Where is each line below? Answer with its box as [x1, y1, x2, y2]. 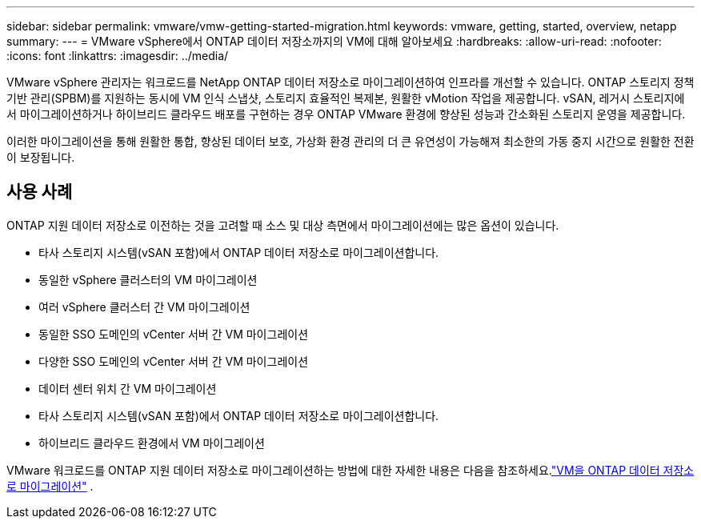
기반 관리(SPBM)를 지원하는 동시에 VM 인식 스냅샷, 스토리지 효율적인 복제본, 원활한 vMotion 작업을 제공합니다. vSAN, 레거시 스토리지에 [6, 91, 685, 105]
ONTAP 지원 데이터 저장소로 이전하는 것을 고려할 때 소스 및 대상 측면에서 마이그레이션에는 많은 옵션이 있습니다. [6, 218, 559, 232]
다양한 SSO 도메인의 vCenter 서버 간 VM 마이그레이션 [38, 354, 309, 368]
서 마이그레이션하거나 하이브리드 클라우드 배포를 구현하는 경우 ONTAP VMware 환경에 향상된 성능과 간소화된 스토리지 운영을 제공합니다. [6, 107, 686, 121]
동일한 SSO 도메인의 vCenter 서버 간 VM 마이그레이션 [38, 327, 309, 341]
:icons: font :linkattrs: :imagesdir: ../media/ [6, 49, 229, 62]
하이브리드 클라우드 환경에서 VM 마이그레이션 [38, 435, 265, 450]
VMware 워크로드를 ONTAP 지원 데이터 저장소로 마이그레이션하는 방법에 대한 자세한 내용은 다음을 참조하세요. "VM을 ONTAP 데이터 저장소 [6, 463, 695, 477]
